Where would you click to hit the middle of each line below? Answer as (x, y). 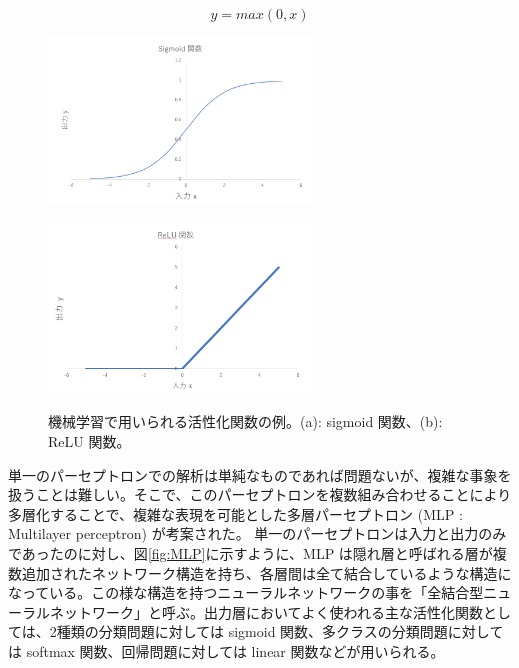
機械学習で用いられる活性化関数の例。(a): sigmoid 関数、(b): (245, 421)
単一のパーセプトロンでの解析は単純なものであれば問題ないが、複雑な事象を (260, 474)
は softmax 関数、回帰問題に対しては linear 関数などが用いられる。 (226, 650)
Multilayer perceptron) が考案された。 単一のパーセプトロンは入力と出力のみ (257, 533)
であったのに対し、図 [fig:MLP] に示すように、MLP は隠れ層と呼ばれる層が (250, 552)
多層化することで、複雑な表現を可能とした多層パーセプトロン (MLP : (235, 513)
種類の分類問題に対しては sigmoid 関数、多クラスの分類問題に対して (280, 631)
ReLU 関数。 (89, 441)
